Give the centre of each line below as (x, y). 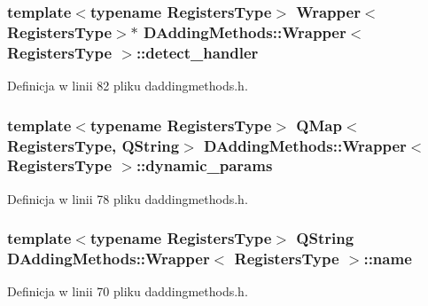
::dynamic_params (204, 165)
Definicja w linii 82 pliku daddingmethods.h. (128, 86)
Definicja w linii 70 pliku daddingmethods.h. (128, 291)
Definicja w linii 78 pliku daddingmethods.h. (128, 198)
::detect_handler (197, 52)
